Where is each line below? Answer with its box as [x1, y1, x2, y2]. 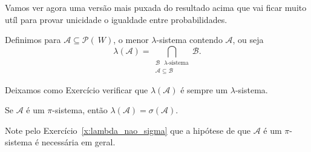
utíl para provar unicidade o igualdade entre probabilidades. [5, 13, 228, 25]
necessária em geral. [41, 136, 116, 148]
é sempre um [180, 83, 228, 96]
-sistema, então [52, 104, 108, 116]
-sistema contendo [156, 33, 223, 46]
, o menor [113, 33, 149, 46]
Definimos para [5, 33, 61, 46]
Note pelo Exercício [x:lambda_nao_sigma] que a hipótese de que [5, 124, 251, 136]
